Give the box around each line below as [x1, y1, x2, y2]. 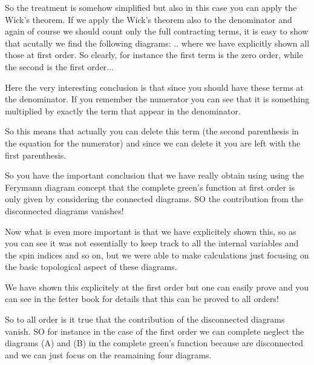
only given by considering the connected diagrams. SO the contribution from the [5, 192, 304, 205]
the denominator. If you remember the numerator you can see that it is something [5, 93, 310, 105]
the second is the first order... [5, 60, 114, 73]
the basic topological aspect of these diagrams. [5, 260, 177, 273]
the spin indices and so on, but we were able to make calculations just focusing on [5, 248, 309, 261]
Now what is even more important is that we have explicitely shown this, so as [5, 225, 296, 237]
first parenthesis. [5, 148, 67, 161]
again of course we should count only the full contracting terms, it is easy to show [5, 25, 309, 38]
